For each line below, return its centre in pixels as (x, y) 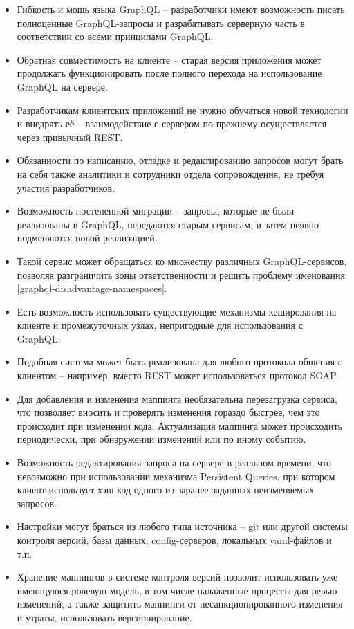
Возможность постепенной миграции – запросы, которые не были (156, 211)
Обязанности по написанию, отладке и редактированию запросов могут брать (180, 160)
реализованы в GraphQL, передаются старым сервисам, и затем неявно (168, 224)
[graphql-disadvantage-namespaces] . (92, 288)
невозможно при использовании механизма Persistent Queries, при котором (176, 476)
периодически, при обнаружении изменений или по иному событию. (161, 439)
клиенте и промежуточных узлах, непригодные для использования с (160, 325)
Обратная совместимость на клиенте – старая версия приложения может (169, 59)
